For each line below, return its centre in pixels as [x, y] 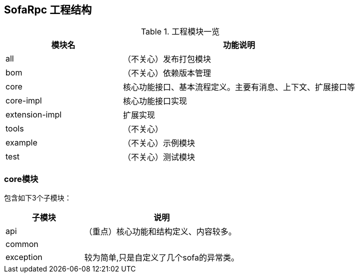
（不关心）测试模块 [159, 157]
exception [24, 257]
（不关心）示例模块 [159, 143]
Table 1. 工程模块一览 [180, 32]
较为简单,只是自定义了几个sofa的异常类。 [161, 258]
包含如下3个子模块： [38, 198]
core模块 [21, 179]
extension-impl [34, 115]
